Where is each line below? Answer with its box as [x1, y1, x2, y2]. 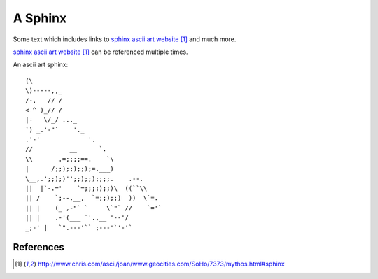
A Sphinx [13, 10, 67, 26]
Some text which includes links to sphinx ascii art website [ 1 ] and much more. [13, 35, 237, 43]
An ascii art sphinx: [13, 60, 69, 69]
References [13, 241, 64, 253]
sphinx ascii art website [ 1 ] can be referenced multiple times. [13, 48, 188, 56]
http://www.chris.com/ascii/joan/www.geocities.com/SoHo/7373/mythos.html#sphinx [37, 259, 285, 269]
